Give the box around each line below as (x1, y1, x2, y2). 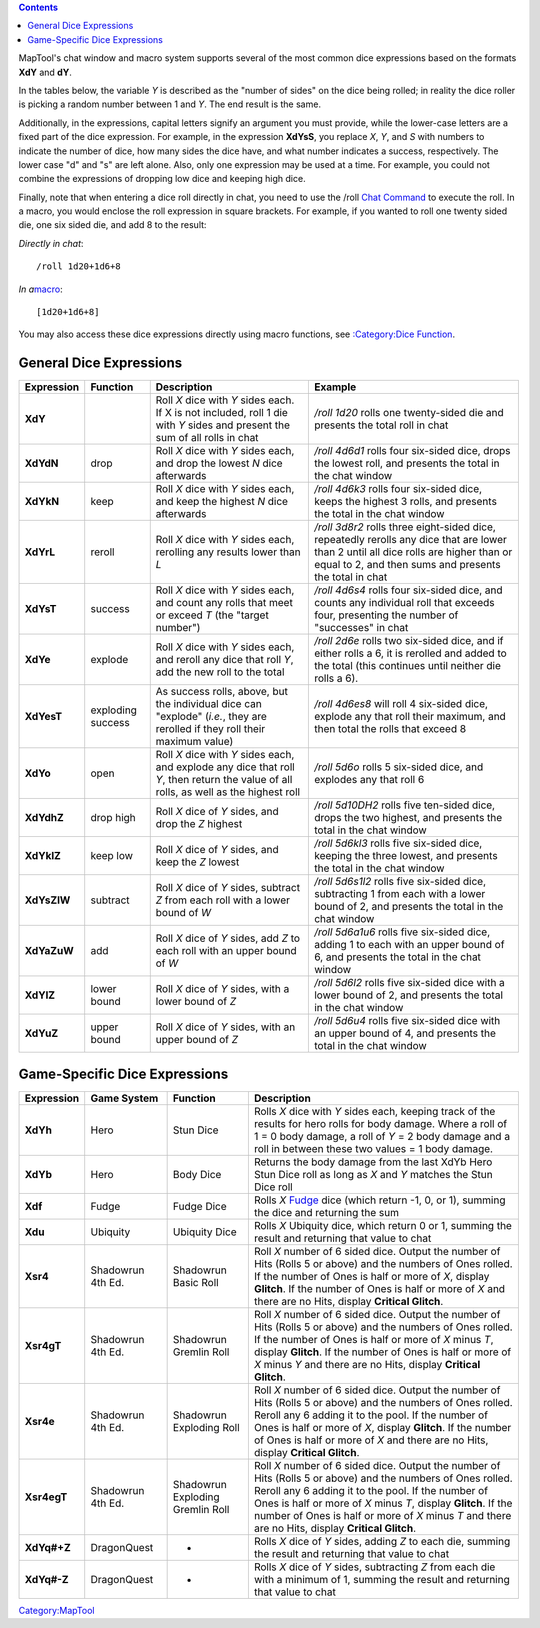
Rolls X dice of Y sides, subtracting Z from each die (253, 1560, 496, 1574)
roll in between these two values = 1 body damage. (253, 1141, 494, 1155)
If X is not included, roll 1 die (155, 406, 289, 420)
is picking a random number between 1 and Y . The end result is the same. (18, 98, 322, 110)
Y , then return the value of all (155, 773, 293, 787)
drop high (90, 811, 137, 825)
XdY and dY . (18, 66, 72, 78)
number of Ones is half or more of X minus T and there (253, 1508, 512, 1522)
